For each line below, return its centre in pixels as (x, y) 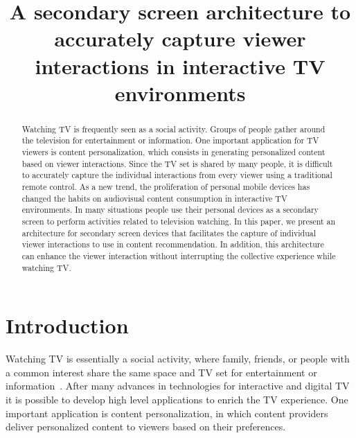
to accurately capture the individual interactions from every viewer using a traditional (177, 175)
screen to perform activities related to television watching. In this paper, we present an (179, 221)
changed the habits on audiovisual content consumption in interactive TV (154, 198)
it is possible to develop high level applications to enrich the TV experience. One (177, 399)
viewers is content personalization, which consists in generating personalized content (173, 152)
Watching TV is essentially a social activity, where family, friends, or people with (178, 359)
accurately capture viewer (180, 38)
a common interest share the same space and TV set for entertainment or (161, 372)
